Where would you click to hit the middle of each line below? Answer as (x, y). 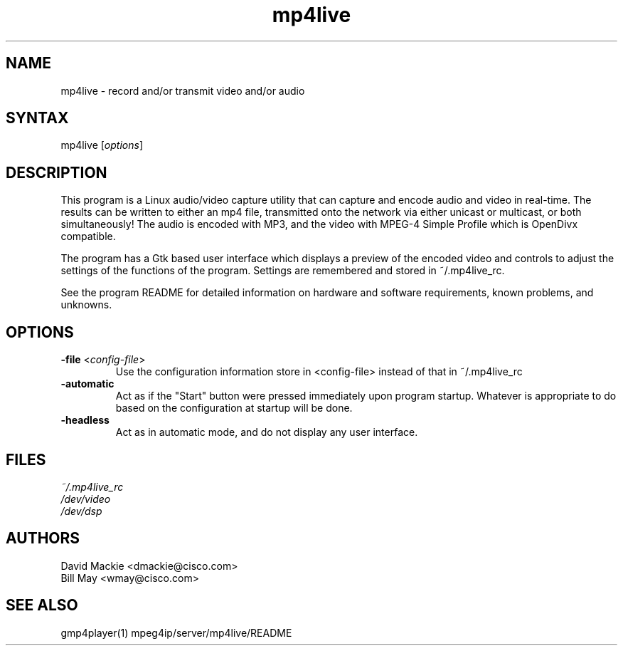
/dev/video (86, 499)
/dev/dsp (81, 511)
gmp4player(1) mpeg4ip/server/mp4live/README (176, 632)
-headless (85, 420)
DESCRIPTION (57, 172)
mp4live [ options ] (102, 145)
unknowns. (86, 305)
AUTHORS (43, 538)
